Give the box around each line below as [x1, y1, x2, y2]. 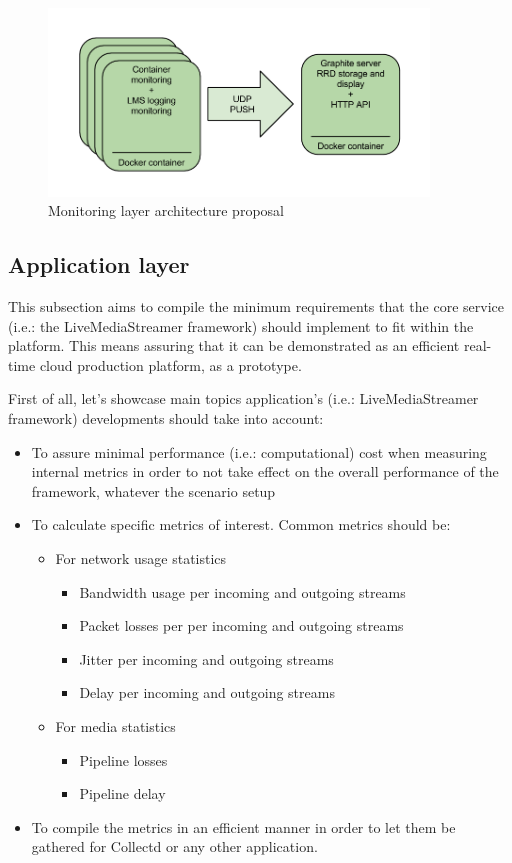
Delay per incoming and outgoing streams [79, 682, 335, 703]
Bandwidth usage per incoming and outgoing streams [79, 581, 406, 602]
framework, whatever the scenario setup [31, 480, 276, 501]
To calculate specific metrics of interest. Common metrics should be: [31, 514, 451, 535]
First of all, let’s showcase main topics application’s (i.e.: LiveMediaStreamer [8, 388, 479, 409]
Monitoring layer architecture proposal [48, 200, 284, 221]
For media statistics [55, 715, 176, 736]
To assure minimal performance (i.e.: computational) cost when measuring [31, 441, 487, 462]
